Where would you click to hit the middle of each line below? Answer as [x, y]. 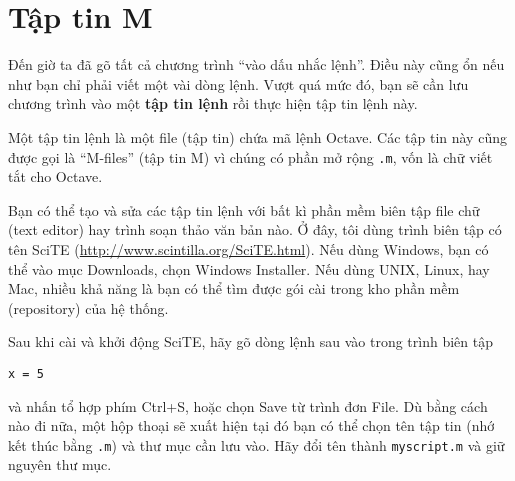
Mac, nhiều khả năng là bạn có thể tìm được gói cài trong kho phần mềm [234, 288]
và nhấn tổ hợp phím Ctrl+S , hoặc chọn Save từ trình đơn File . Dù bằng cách [248, 405]
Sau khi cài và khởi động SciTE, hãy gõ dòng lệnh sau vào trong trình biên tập [250, 341]
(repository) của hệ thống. [88, 307]
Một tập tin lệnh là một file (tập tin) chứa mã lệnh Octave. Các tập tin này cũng [257, 136]
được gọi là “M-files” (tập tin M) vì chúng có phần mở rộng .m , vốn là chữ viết [250, 156]
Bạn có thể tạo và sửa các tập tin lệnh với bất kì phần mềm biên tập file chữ [244, 209]
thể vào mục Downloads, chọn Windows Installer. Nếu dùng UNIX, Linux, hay [249, 268]
